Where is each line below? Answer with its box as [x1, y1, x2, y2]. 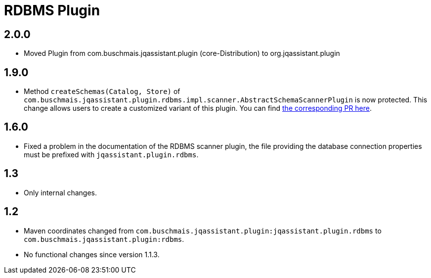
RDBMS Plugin [4, 2, 100, 19]
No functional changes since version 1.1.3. [24, 250, 160, 259]
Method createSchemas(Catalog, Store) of [24, 87, 180, 96]
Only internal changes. [24, 188, 97, 197]
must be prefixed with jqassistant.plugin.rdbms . [24, 150, 199, 159]
